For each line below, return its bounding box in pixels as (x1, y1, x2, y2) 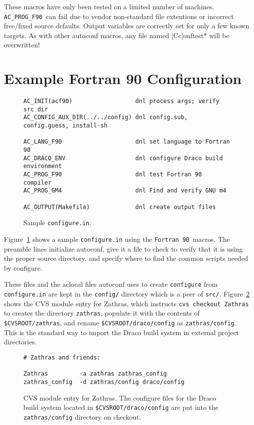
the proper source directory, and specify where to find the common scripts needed (4, 253, 248, 263)
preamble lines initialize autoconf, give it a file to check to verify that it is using (4, 243, 243, 254)
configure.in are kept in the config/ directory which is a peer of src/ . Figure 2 (4, 289, 250, 299)
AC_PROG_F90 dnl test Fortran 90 (23, 171, 202, 178)
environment (23, 163, 62, 170)
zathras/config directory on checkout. (23, 411, 141, 422)
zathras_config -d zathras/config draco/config (23, 378, 185, 385)
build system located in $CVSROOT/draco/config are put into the (23, 402, 219, 412)
